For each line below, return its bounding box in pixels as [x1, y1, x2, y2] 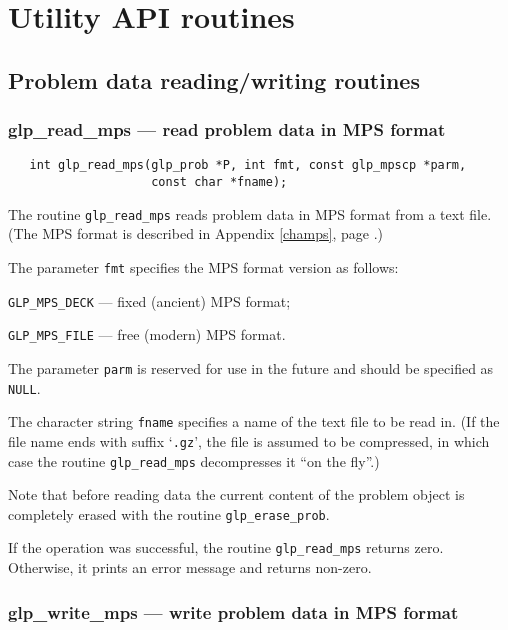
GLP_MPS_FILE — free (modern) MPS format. [8, 324, 286, 345]
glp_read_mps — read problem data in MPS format [8, 117, 446, 142]
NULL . [8, 377, 41, 398]
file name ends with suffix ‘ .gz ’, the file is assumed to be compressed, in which [8, 430, 490, 451]
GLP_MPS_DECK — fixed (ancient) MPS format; [8, 290, 291, 311]
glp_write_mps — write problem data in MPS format [8, 599, 459, 624]
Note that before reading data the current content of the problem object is [8, 484, 465, 505]
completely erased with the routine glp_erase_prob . [8, 503, 330, 524]
